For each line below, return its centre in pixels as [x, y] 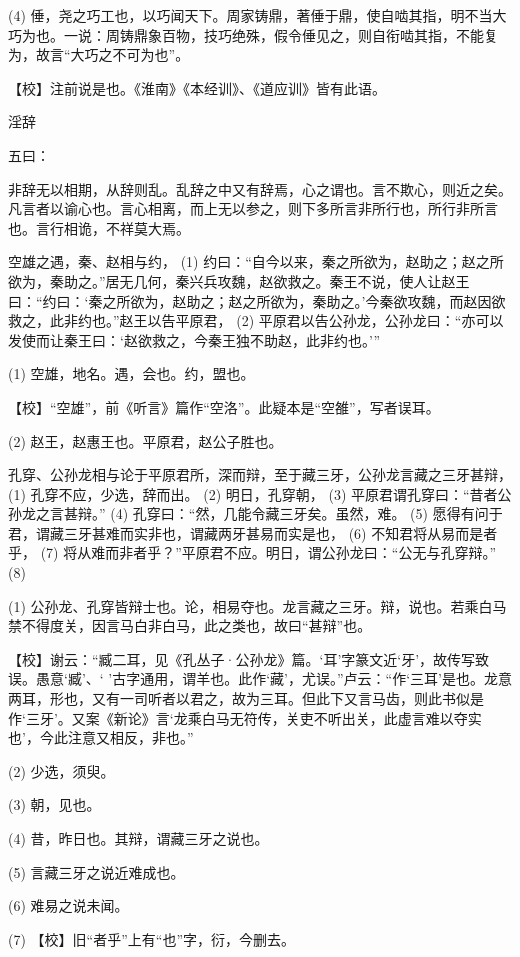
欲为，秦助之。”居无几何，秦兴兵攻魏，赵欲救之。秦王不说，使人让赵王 [239, 280]
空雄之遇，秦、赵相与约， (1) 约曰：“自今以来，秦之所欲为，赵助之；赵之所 [256, 261]
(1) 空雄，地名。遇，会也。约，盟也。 [131, 373]
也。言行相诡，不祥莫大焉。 [99, 227]
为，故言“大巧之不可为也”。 [99, 54]
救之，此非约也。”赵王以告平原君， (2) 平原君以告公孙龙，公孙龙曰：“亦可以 [256, 320]
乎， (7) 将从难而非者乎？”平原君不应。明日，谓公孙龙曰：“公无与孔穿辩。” [252, 552]
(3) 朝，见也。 [54, 804]
